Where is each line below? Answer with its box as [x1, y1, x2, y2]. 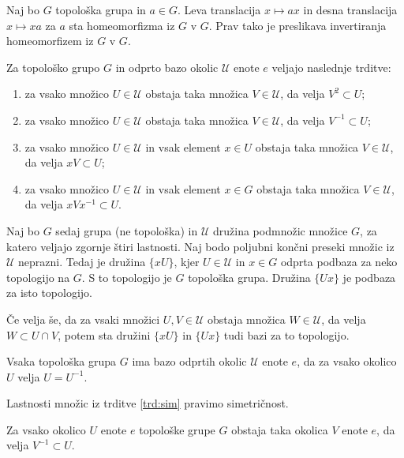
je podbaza [342, 268, 396, 285]
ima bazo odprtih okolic [132, 353, 247, 370]
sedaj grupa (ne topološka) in [55, 222, 198, 238]
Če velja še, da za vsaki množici [6, 310, 160, 327]
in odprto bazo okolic [115, 58, 219, 75]
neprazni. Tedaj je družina [18, 253, 146, 270]
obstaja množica [207, 310, 286, 327]
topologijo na [6, 268, 70, 285]
